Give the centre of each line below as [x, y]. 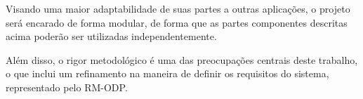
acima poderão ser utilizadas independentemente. [111, 36]
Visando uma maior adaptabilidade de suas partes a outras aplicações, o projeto [178, 8]
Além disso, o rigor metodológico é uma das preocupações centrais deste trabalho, [182, 59]
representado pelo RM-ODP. [67, 87]
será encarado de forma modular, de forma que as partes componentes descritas [177, 22]
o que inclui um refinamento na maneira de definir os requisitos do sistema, [167, 73]
